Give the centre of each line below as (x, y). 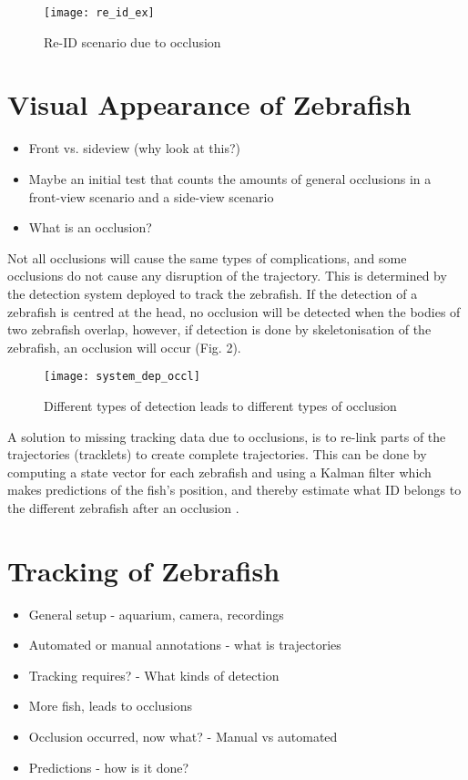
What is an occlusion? (90, 227)
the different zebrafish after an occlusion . (123, 507)
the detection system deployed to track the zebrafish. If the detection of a (213, 293)
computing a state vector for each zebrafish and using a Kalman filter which (219, 472)
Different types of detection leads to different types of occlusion (220, 405)
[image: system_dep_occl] (122, 377)
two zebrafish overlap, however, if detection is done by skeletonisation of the (219, 329)
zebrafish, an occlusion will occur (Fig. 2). (124, 347)
